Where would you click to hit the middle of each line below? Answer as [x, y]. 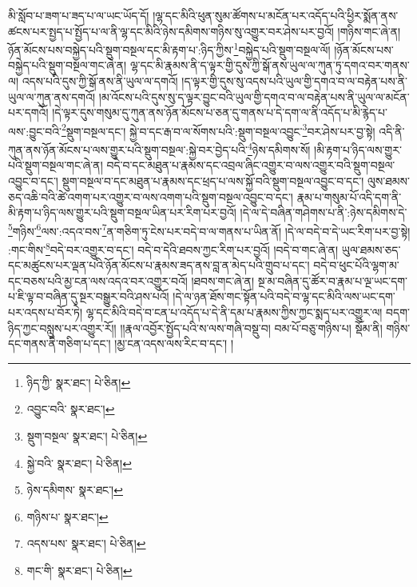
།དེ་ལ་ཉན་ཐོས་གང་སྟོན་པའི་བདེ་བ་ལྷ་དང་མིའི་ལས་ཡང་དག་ [284, 296]
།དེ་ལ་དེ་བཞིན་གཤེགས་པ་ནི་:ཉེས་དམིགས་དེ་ [324, 212]
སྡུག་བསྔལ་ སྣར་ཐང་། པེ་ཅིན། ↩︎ [87, 435]
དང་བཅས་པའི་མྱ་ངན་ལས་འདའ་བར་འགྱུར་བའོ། [98, 280]
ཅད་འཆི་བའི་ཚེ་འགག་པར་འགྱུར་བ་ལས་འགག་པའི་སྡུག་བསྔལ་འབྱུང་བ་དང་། [151, 196]
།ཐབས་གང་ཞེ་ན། [223, 280]
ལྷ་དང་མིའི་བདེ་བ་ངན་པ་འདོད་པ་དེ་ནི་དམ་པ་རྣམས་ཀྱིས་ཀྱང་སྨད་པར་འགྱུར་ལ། [234, 311]
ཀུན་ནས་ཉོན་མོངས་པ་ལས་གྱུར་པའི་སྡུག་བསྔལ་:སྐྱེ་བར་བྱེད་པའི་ [128, 149]
